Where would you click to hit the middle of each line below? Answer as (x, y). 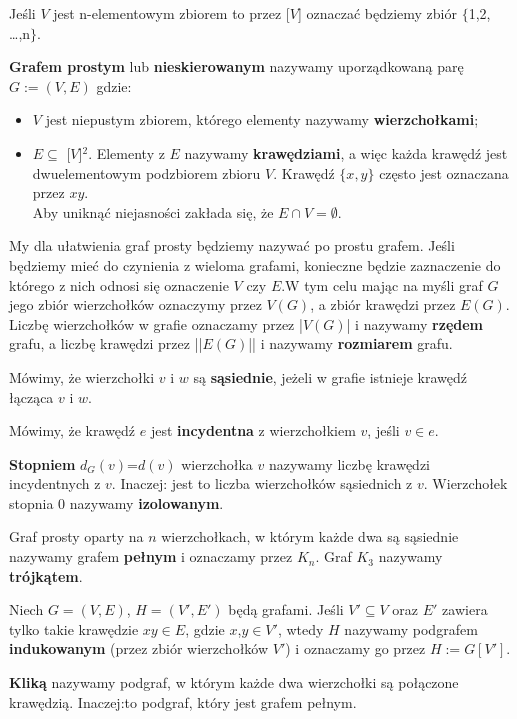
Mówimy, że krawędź (72, 430)
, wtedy (300, 628)
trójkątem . (46, 575)
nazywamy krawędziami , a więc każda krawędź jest (346, 152)
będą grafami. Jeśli (286, 609)
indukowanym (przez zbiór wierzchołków (139, 648)
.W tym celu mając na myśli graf (382, 284)
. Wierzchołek (465, 483)
